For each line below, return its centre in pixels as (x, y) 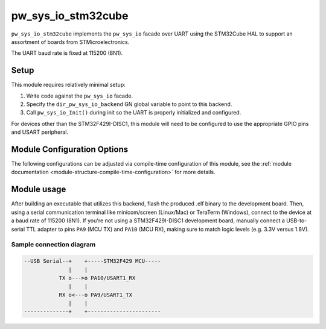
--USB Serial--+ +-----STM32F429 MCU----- (92, 261)
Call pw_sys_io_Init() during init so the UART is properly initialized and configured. (134, 113)
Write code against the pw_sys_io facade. (79, 96)
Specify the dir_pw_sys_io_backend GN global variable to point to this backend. (129, 104)
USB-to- (296, 221)
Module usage (39, 190)
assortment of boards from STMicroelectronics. (70, 42)
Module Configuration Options (70, 149)
